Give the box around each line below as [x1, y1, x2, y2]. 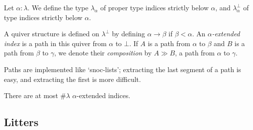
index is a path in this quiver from [4, 38, 107, 48]
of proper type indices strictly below [100, 2, 209, 12]
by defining [112, 28, 145, 39]
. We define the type [27, 2, 89, 12]
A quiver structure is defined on [4, 28, 99, 39]
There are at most [4, 90, 58, 101]
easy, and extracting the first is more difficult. [4, 74, 141, 84]
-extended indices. [76, 90, 131, 101]
